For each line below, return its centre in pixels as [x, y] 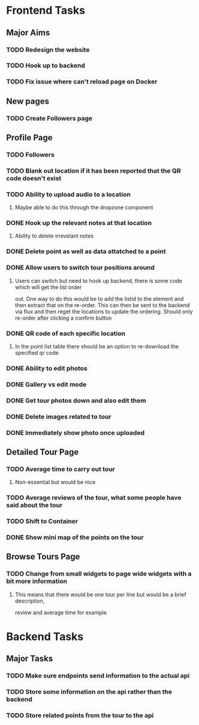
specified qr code [37, 353]
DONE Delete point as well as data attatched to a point [86, 251]
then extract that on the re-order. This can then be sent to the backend [102, 305]
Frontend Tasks [46, 10]
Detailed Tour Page [43, 452]
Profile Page [29, 138]
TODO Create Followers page [49, 118]
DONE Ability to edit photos [47, 368]
